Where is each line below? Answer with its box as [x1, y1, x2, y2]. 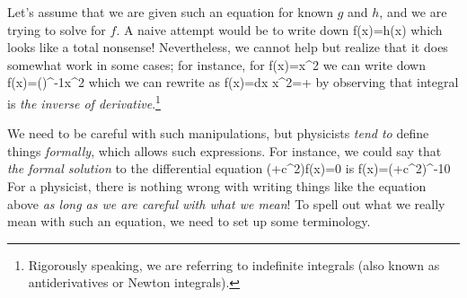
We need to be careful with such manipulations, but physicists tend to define [7, 124, 429, 143]
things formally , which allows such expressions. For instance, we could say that [7, 141, 442, 160]
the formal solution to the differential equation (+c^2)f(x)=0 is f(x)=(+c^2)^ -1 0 [7, 159, 451, 178]
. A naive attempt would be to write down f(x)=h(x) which [116, 20, 443, 39]
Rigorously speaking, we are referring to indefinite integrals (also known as [28, 255, 440, 274]
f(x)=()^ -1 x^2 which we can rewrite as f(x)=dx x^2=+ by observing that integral [7, 73, 459, 92]
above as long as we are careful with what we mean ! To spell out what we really [7, 194, 445, 213]
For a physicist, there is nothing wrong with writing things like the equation [7, 177, 427, 195]
